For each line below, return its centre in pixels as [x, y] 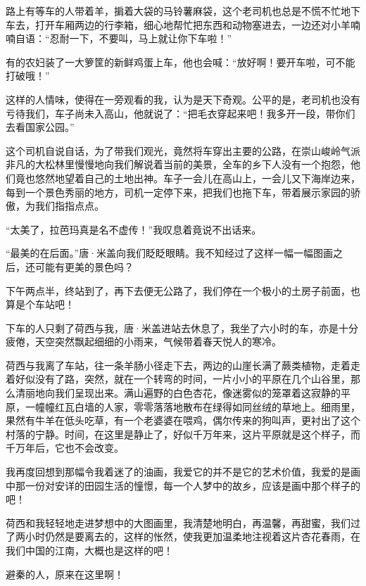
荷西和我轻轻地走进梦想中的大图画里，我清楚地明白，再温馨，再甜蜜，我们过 [183, 522]
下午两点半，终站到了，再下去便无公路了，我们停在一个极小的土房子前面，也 [183, 290]
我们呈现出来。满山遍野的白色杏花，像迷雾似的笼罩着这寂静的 [197, 393]
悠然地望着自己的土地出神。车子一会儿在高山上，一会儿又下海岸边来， [197, 178]
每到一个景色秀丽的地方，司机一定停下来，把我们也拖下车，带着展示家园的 [178, 192]
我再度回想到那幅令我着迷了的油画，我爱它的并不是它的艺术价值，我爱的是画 [183, 472]
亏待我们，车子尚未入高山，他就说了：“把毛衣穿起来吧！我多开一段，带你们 [181, 113]
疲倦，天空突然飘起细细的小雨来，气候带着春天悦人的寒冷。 [144, 342]
